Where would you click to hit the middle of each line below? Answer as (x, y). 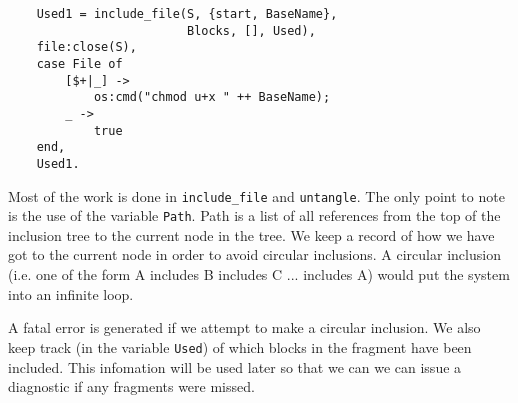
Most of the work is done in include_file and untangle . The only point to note (256, 195)
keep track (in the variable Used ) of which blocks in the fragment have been (240, 346)
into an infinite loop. (71, 293)
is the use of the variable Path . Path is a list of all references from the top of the (254, 215)
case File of (79, 63)
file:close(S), (86, 47)
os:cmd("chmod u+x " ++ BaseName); (212, 97)
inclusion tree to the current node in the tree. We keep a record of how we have (251, 234)
